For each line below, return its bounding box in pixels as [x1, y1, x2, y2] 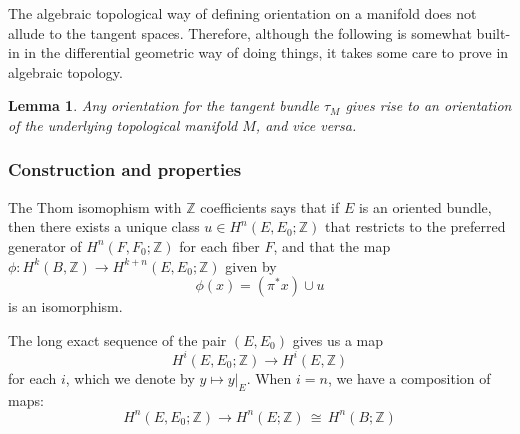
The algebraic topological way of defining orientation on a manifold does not [8, 3, 477, 23]
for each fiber [179, 235, 260, 256]
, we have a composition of [327, 367, 491, 388]
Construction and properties [8, 157, 242, 182]
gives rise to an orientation [345, 95, 512, 116]
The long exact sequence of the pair [8, 329, 227, 350]
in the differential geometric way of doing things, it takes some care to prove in [24, 42, 509, 63]
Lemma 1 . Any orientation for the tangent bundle [8, 95, 319, 116]
